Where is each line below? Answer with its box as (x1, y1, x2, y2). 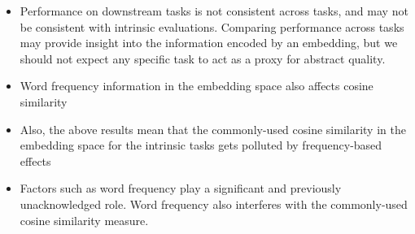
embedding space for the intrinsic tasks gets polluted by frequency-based (20, 136, 382, 154)
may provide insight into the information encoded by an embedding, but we (20, 34, 398, 51)
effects (20, 152, 51, 169)
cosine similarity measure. (20, 211, 149, 228)
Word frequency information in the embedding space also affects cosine (20, 77, 373, 94)
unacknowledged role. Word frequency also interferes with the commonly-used (20, 195, 408, 212)
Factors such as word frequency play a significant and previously (20, 180, 342, 197)
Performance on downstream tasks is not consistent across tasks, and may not (20, 2, 408, 19)
